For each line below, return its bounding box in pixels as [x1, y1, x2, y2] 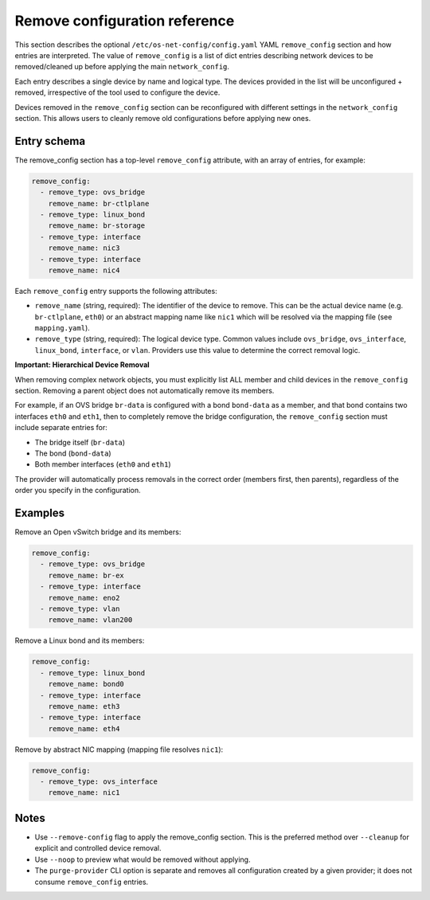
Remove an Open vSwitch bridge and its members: [14, 527, 182, 537]
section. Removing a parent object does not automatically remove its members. [14, 386, 275, 396]
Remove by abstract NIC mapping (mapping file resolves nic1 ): [14, 745, 224, 754]
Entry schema [14, 134, 86, 147]
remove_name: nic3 [48, 244, 120, 252]
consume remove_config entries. [34, 877, 149, 886]
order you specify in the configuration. [14, 486, 141, 495]
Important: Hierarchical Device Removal [14, 360, 150, 370]
